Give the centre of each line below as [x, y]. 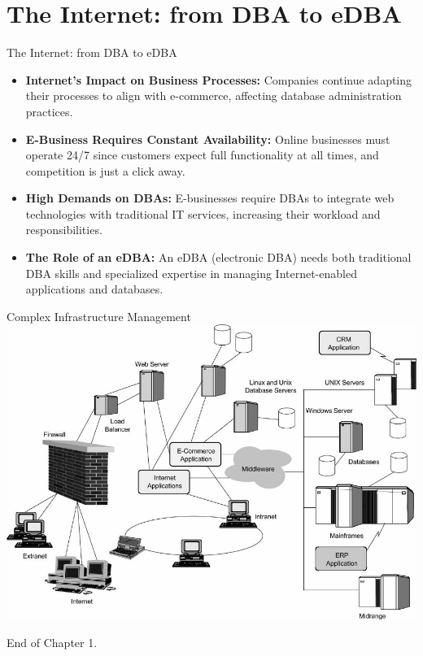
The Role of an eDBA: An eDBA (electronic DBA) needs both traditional [218, 257]
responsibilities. [64, 230]
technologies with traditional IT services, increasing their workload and [203, 213]
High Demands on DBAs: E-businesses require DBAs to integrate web [210, 198]
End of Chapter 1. [52, 642]
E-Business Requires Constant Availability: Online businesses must [208, 139]
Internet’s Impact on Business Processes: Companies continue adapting [219, 79]
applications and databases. [94, 289]
